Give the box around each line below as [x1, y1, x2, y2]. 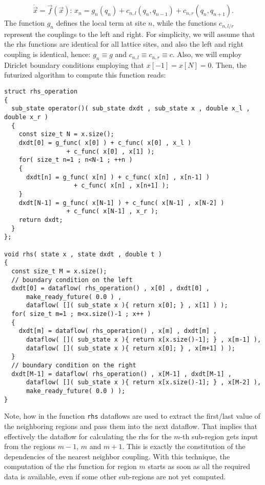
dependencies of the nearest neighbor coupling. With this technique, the [4, 451, 230, 461]
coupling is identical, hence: [4, 49, 91, 60]
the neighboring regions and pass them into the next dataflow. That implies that [4, 421, 257, 431]
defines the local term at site [56, 17, 146, 28]
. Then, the [211, 59, 247, 70]
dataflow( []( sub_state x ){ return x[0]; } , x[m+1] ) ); [26, 344, 236, 352]
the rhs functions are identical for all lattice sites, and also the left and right [4, 39, 243, 49]
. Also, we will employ [172, 49, 242, 60]
